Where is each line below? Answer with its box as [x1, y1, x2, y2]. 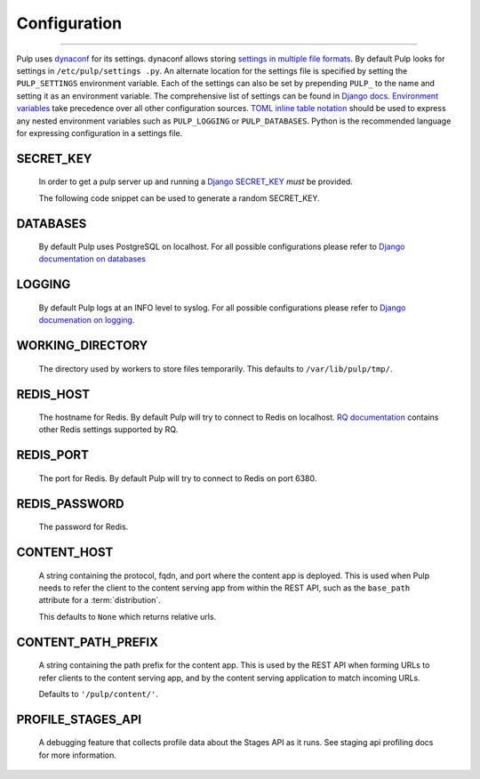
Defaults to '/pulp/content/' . [38, 689, 159, 700]
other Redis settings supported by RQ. [38, 424, 179, 435]
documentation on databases [38, 253, 147, 264]
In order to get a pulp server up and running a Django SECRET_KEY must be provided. [38, 176, 353, 187]
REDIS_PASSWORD [16, 496, 124, 511]
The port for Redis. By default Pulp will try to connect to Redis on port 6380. [38, 472, 317, 484]
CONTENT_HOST [16, 545, 114, 560]
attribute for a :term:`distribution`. [38, 595, 162, 606]
